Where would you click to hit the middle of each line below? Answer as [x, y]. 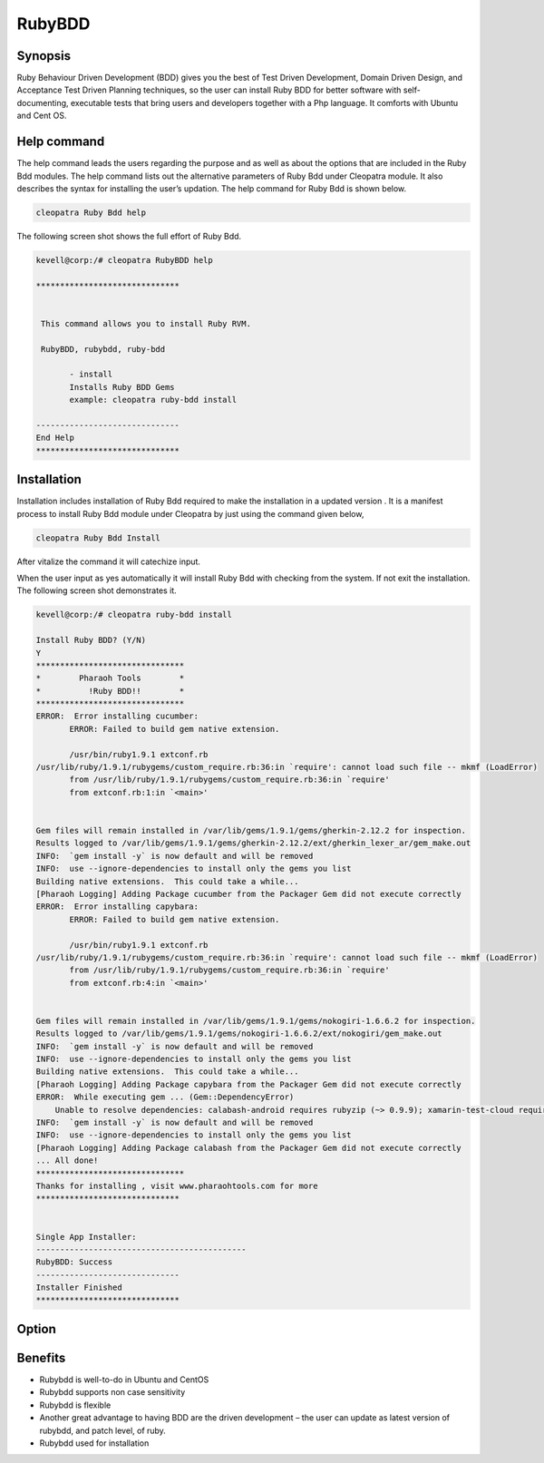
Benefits [41, 1357]
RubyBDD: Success [74, 1262]
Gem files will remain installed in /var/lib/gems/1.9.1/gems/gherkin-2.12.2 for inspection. [251, 830]
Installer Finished [79, 1287]
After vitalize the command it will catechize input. [109, 561]
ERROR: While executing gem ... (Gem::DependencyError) [165, 1097]
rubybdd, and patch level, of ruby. [103, 1430]
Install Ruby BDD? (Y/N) [91, 640]
